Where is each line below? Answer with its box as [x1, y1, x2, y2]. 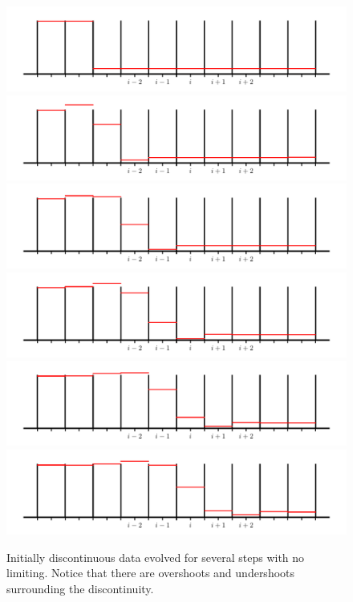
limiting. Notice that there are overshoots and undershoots [6, 564, 295, 581]
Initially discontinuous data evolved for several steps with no [6, 548, 305, 565]
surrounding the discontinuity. [6, 580, 154, 596]
